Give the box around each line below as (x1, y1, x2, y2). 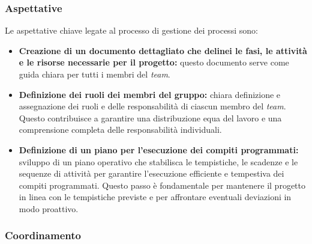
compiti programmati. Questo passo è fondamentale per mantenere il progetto (19, 178, 305, 191)
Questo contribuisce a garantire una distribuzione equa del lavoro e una (19, 111, 282, 124)
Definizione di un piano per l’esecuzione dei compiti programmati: (19, 143, 299, 156)
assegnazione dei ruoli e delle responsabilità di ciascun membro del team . (19, 100, 286, 112)
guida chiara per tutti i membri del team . (19, 68, 170, 80)
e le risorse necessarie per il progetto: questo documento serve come (19, 56, 289, 69)
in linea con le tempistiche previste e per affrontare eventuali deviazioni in (19, 191, 292, 203)
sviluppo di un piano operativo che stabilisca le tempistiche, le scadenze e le (19, 155, 298, 168)
